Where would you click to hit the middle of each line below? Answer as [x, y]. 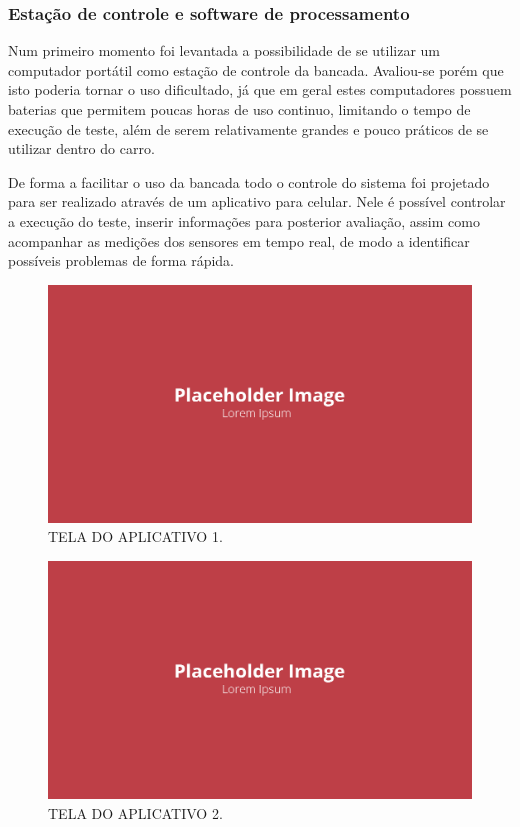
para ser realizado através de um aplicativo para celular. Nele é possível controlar [257, 201]
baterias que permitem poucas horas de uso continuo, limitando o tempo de [239, 109]
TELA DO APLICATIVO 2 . [135, 812]
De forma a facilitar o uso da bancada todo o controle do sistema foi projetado [249, 181]
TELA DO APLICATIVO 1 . [135, 536]
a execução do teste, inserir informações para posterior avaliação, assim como [244, 220]
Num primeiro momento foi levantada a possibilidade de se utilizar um [224, 50]
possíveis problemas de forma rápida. [121, 260]
